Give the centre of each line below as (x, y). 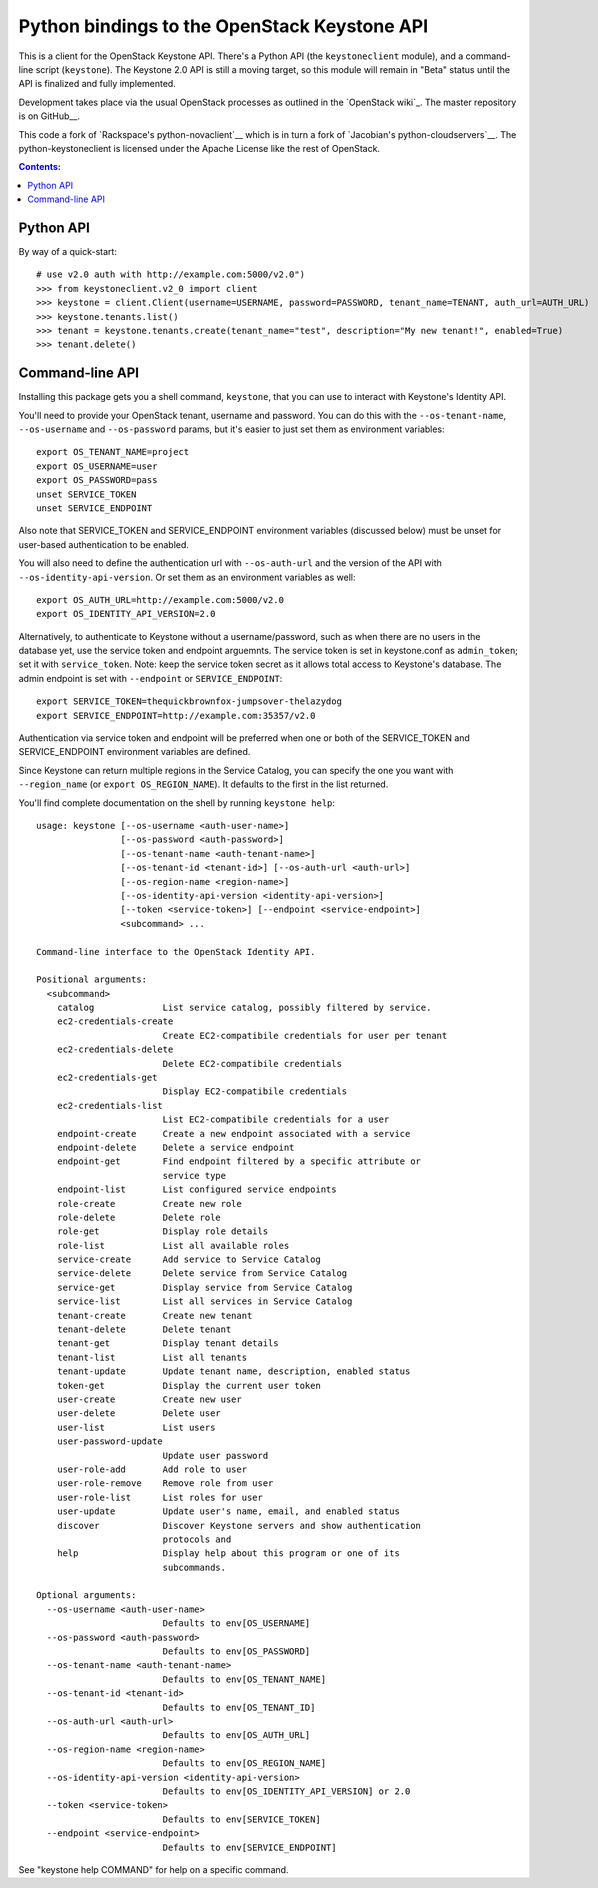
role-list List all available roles (173, 1245)
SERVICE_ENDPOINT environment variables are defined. (134, 752)
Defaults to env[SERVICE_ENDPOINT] (249, 1847)
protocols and (197, 1539)
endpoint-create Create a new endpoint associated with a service (233, 1133)
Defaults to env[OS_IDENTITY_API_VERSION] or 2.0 (286, 1791)
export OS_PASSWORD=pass (97, 480)
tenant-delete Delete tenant (144, 1329)
